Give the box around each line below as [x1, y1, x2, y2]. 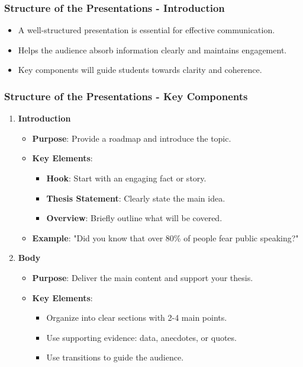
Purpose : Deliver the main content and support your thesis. [32, 271, 253, 283]
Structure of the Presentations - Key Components [4, 88, 248, 103]
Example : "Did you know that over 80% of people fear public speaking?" [32, 231, 299, 244]
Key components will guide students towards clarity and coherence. [18, 63, 262, 76]
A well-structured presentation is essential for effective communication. [18, 24, 275, 36]
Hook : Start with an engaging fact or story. [46, 172, 207, 184]
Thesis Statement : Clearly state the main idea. [46, 192, 225, 204]
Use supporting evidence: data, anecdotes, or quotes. [46, 331, 237, 343]
